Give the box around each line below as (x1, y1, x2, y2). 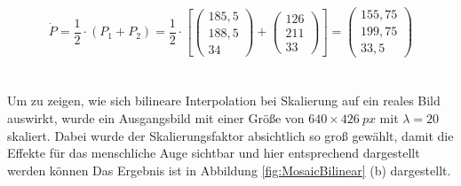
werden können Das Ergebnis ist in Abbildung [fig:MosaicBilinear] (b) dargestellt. (7, 160, 451, 179)
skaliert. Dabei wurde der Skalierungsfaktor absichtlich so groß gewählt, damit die (7, 126, 454, 144)
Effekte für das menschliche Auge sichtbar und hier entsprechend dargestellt (7, 143, 420, 162)
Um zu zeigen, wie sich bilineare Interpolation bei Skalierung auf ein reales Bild (7, 91, 441, 110)
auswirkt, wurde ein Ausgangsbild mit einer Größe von (7, 108, 305, 127)
